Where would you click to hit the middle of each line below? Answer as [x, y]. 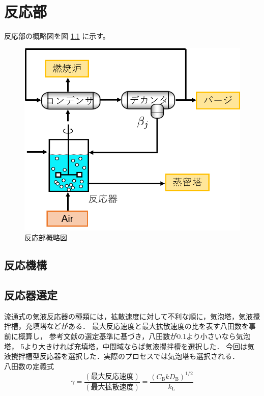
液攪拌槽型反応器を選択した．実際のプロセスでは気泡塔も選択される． [122, 356]
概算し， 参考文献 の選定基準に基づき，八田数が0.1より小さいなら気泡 [134, 336]
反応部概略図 [46, 237]
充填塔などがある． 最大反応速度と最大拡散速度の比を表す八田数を [137, 326]
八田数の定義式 [29, 366]
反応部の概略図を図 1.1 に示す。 [57, 36]
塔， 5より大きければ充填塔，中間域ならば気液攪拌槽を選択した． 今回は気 [129, 346]
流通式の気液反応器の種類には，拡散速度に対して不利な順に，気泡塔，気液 [128, 316]
